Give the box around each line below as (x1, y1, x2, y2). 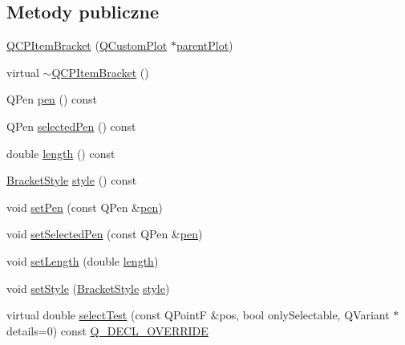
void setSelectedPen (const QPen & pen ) (6, 225, 203, 242)
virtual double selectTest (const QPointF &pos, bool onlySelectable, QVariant (6, 306, 390, 323)
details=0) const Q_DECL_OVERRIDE (6, 322, 209, 339)
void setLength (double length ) (6, 252, 159, 269)
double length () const (6, 144, 115, 161)
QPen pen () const (6, 91, 98, 108)
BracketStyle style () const (6, 172, 137, 189)
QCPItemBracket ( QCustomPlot (6, 37, 168, 54)
